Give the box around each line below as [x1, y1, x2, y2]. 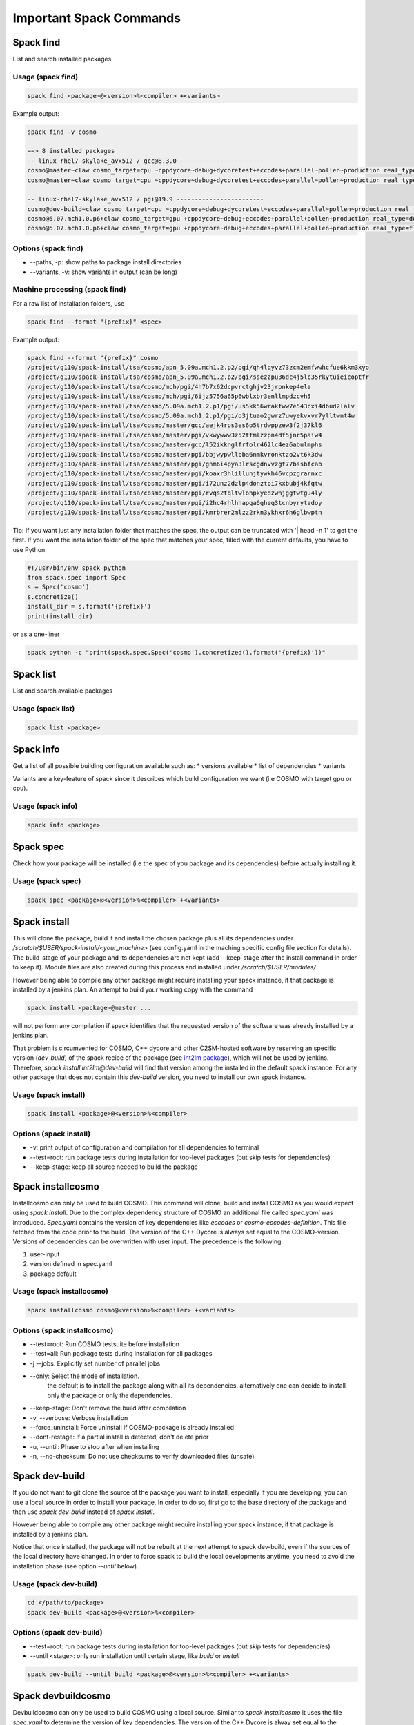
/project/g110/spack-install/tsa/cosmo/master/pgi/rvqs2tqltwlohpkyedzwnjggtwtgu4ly [27, 489, 322, 497]
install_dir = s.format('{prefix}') [27, 602, 152, 611]
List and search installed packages [12, 55, 112, 63]
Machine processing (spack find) [12, 285, 127, 295]
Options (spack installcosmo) [12, 1325, 114, 1335]
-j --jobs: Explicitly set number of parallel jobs [30, 1359, 161, 1368]
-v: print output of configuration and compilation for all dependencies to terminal [30, 1143, 259, 1152]
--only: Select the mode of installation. [30, 1372, 139, 1380]
